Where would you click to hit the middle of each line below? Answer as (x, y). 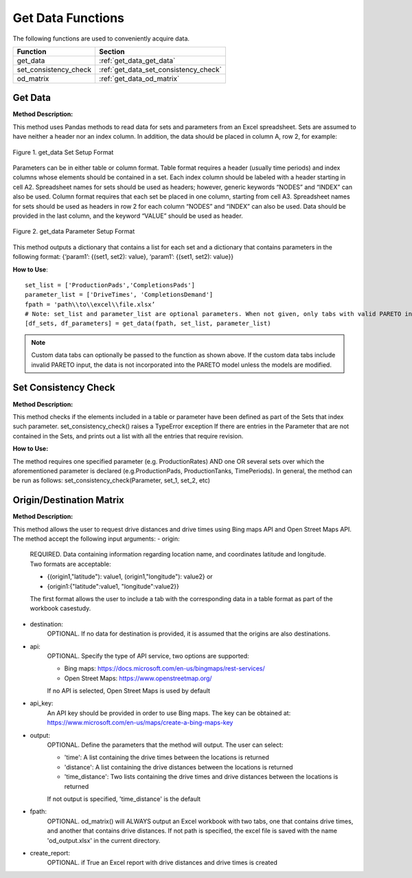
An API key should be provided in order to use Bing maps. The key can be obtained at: (169, 713)
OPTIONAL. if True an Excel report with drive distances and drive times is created (162, 863)
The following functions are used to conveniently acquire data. (101, 38)
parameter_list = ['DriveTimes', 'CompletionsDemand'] (119, 295)
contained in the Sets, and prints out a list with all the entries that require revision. (128, 436)
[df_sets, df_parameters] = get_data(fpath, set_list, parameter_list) (148, 324)
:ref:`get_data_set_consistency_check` (161, 69)
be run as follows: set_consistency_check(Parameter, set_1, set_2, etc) (112, 480)
